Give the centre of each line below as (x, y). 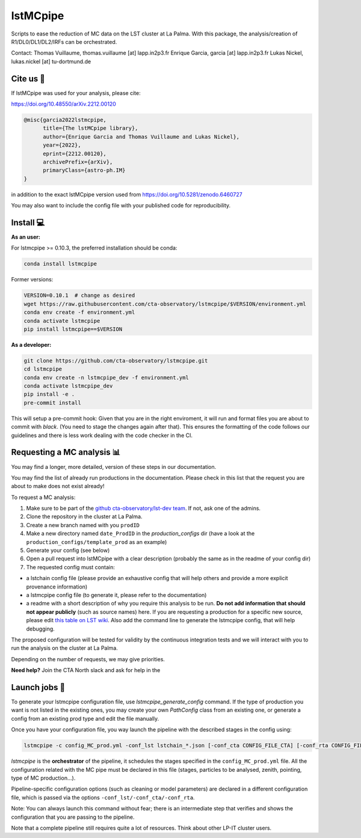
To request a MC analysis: (43, 497)
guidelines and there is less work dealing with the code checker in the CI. (102, 435)
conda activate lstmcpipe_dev (68, 386)
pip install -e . (49, 394)
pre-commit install (52, 402)
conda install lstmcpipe (60, 264)
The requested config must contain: (71, 567)
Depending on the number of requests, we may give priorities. (88, 659)
